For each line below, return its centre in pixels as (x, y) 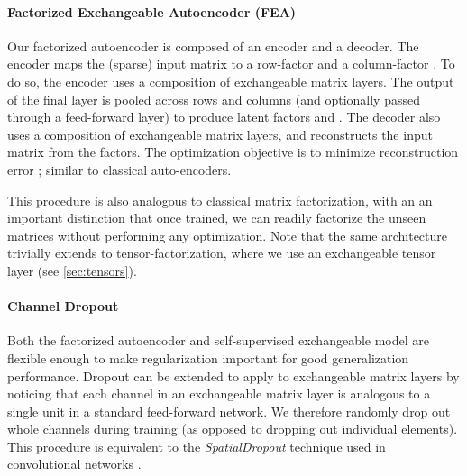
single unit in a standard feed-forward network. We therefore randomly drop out (229, 411)
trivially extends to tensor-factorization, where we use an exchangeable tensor (222, 253)
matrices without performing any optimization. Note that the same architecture (228, 235)
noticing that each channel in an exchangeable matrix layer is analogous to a (219, 394)
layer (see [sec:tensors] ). (72, 270)
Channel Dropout (63, 306)
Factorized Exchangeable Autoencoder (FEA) (152, 11)
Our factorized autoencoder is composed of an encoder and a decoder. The (213, 46)
